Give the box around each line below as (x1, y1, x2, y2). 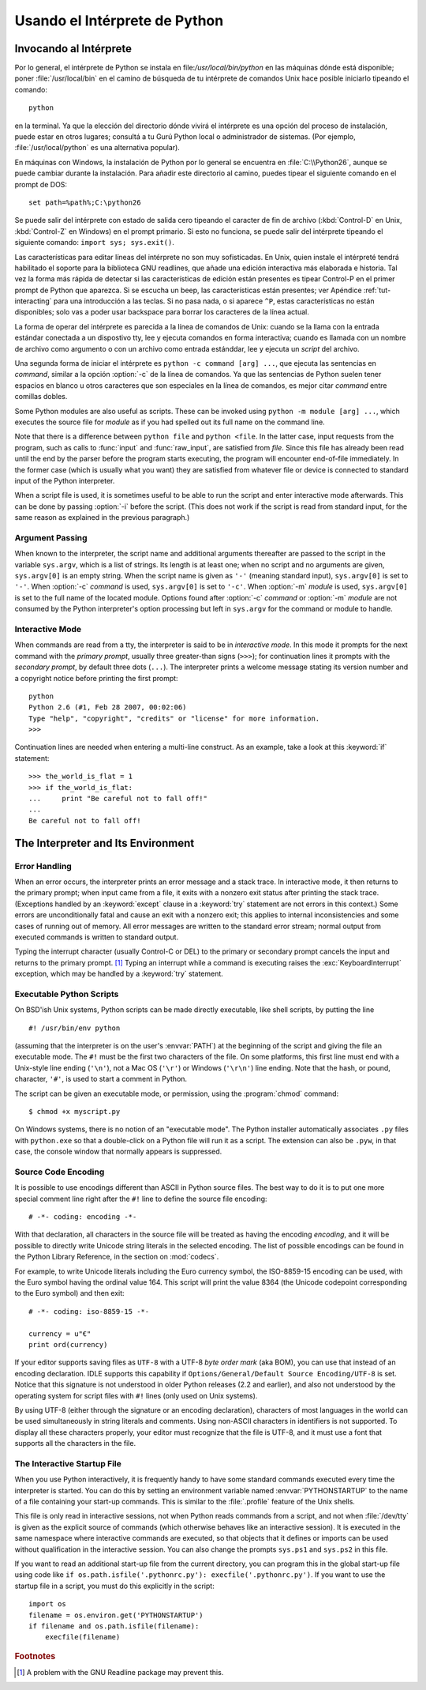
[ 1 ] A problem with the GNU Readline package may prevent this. (17, 1667, 224, 1677)
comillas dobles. (14, 392, 68, 401)
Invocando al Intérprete (14, 42, 132, 55)
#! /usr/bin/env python (28, 1023, 121, 1033)
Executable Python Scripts (14, 988, 119, 999)
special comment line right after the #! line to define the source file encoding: (14, 1194, 267, 1203)
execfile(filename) (44, 1632, 121, 1642)
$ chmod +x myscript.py (28, 1107, 121, 1116)
